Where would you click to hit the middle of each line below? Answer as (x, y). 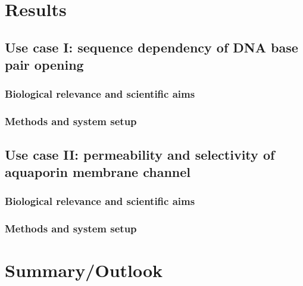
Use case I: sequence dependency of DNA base (151, 47)
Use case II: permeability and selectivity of (140, 154)
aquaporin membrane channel (98, 172)
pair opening (44, 65)
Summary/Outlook (84, 270)
